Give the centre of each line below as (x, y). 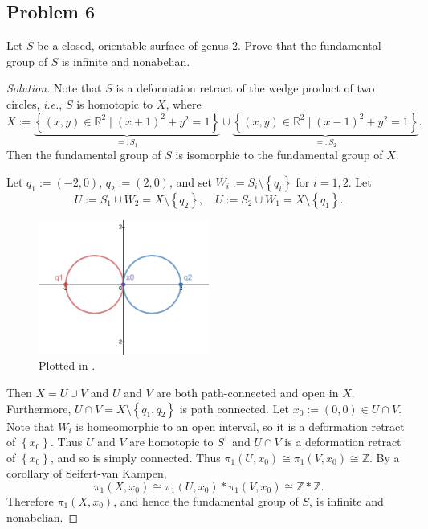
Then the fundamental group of (84, 155)
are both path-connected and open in (247, 393)
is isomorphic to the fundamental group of (279, 155)
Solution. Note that (54, 88)
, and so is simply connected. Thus (135, 457)
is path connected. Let (234, 408)
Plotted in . (67, 365)
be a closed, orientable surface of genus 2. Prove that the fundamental (209, 45)
